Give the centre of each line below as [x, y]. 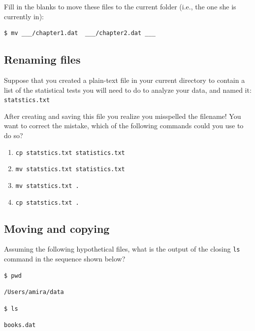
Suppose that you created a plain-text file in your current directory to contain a [125, 80]
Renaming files [42, 59]
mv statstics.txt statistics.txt [70, 169]
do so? [14, 135]
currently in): [24, 16]
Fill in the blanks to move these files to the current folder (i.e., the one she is [120, 6]
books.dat [20, 325]
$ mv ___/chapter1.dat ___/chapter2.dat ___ [80, 33]
